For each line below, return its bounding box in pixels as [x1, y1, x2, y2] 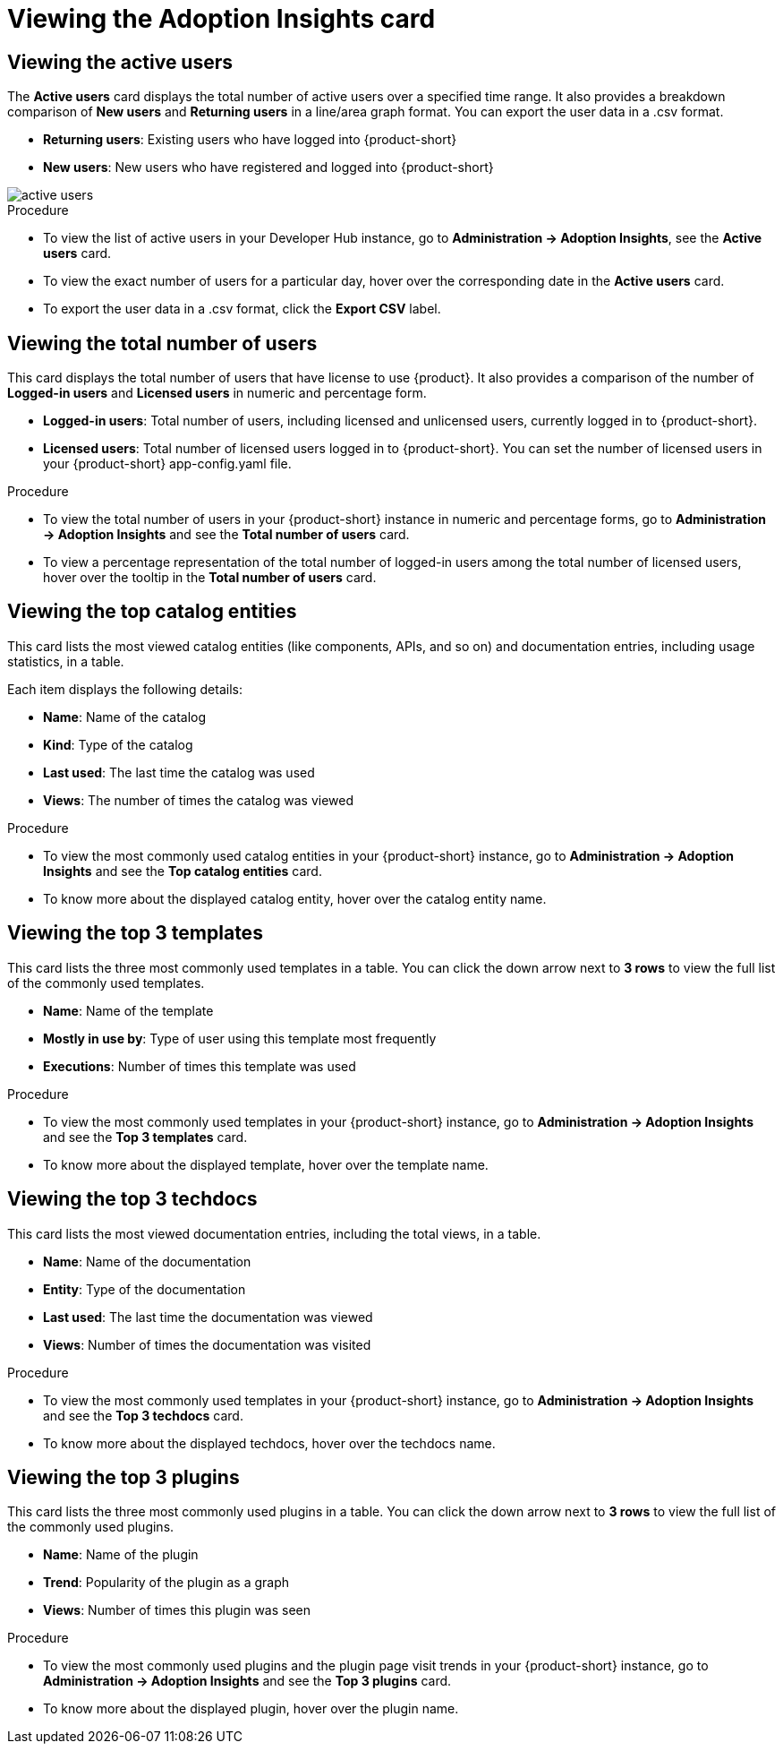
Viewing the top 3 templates [7, 922, 263, 945]
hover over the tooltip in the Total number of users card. [43, 570, 377, 586]
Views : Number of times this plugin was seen [43, 1602, 311, 1618]
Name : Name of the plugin [43, 1547, 199, 1563]
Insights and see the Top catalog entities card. [43, 863, 322, 879]
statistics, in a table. [7, 653, 124, 669]
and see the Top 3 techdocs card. [43, 1407, 243, 1423]
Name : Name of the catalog [43, 708, 207, 725]
